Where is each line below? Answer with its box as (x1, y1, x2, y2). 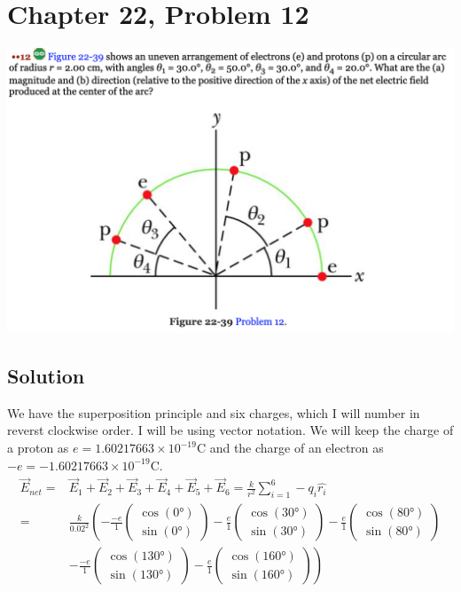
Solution (7, 362, 85, 390)
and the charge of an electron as (209, 438, 384, 457)
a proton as (7, 438, 69, 457)
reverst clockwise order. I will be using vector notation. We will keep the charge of (7, 421, 454, 439)
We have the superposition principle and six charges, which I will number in (7, 403, 420, 422)
